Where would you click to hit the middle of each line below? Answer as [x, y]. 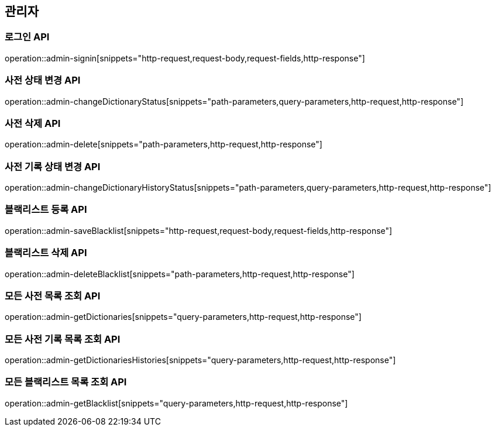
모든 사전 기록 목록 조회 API [63, 339]
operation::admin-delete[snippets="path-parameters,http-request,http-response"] [164, 144]
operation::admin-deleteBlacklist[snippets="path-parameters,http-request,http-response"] [180, 274]
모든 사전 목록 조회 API [53, 296]
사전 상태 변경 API [43, 80]
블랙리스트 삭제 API [46, 253]
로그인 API [27, 37]
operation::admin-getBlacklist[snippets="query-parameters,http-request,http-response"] [176, 403]
